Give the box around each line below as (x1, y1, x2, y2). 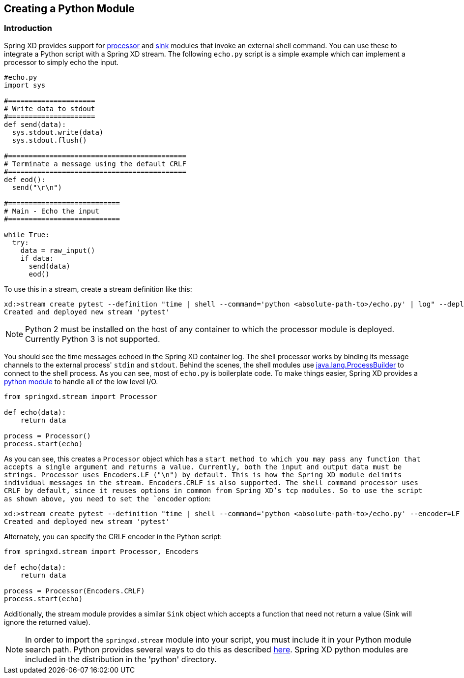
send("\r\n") (12, 183, 62, 191)
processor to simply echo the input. (4, 58, 119, 66)
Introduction (4, 23, 52, 33)
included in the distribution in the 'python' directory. (25, 654, 217, 664)
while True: (4, 230, 50, 239)
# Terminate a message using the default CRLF (4, 159, 186, 168)
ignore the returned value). (4, 617, 90, 626)
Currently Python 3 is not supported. (25, 334, 160, 344)
